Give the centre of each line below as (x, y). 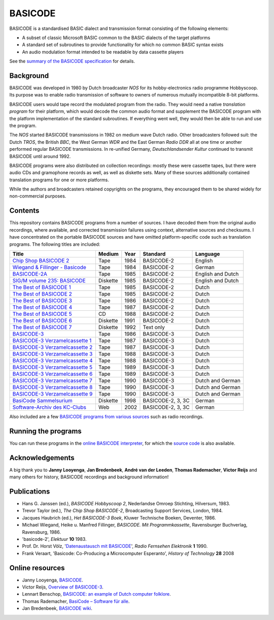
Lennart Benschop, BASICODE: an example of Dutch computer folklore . (96, 594)
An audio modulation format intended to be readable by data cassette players (103, 52)
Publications (30, 491)
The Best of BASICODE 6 (42, 320)
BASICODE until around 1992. (40, 156)
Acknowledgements (42, 458)
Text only (154, 327)
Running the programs (46, 431)
